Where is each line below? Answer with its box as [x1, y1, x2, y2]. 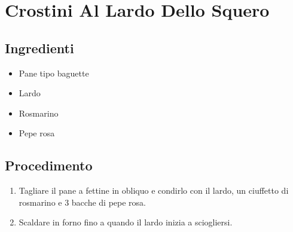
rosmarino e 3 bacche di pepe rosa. [19, 196, 146, 208]
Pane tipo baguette [19, 66, 89, 79]
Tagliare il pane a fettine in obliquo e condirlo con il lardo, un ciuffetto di [19, 184, 289, 197]
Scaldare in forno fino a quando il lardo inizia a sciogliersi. [19, 216, 233, 228]
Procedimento [5, 156, 93, 175]
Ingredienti [5, 38, 74, 57]
